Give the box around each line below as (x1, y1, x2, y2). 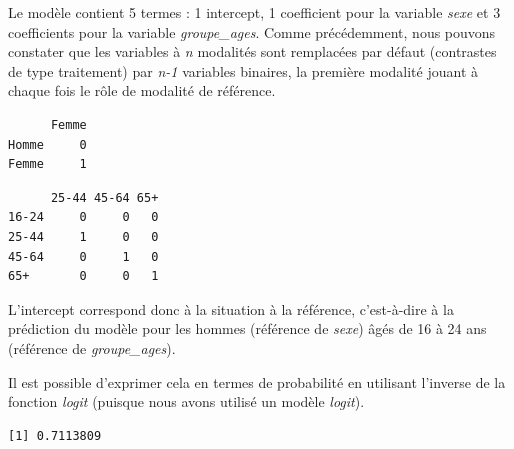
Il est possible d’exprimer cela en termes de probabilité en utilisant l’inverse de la (8, 371, 506, 392)
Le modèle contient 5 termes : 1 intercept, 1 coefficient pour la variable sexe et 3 (8, 2, 501, 22)
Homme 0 (8, 137, 87, 152)
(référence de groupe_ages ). (8, 337, 176, 358)
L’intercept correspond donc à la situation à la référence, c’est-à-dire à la (8, 298, 454, 319)
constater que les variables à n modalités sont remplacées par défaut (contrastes (8, 41, 497, 62)
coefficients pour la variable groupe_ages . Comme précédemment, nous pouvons (8, 21, 496, 42)
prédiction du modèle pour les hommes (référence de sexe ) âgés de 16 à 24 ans (8, 318, 487, 339)
